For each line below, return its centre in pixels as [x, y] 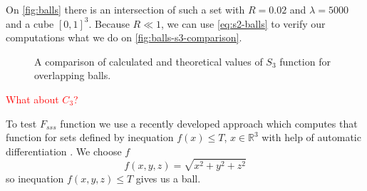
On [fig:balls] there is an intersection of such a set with [125, 9]
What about [32, 99]
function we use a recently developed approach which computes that [209, 123]
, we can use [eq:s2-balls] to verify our [243, 23]
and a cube [30, 23]
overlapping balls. [73, 75]
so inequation [35, 178]
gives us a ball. [168, 178]
